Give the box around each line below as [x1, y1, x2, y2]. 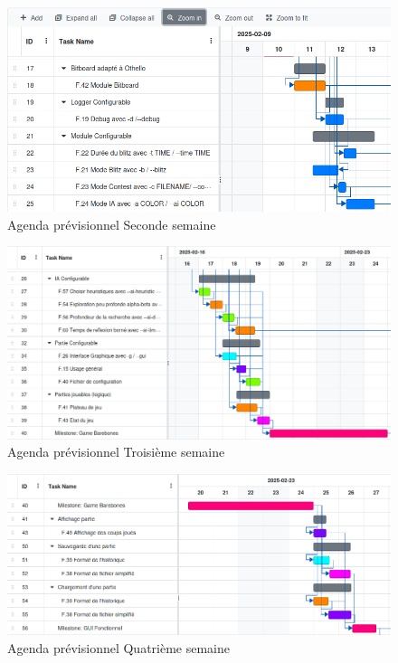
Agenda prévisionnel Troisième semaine [7, 442, 225, 461]
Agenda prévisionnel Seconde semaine [7, 214, 216, 233]
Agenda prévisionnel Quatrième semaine [7, 639, 231, 658]
